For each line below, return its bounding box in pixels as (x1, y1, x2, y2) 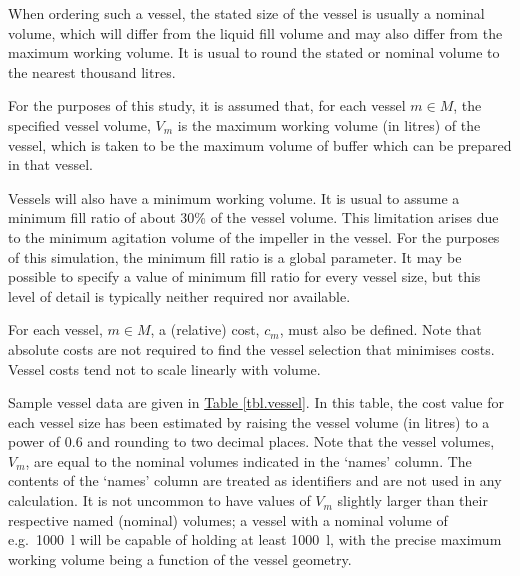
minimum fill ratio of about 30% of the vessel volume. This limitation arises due (8, 207, 499, 228)
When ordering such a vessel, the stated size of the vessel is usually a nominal (8, 3, 485, 23)
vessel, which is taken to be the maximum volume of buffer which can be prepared (8, 134, 512, 155)
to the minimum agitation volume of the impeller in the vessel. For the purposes (8, 226, 500, 247)
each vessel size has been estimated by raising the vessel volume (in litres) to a (8, 411, 490, 432)
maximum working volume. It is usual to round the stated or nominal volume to (8, 42, 500, 63)
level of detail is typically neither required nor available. (8, 285, 351, 306)
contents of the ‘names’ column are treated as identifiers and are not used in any (8, 470, 502, 491)
